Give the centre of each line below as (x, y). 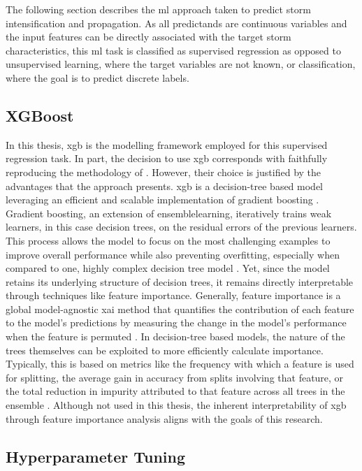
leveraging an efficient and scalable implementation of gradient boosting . (162, 200)
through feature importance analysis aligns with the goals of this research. (164, 418)
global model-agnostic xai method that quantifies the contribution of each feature (180, 309)
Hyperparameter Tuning (96, 456)
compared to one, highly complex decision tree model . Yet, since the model (168, 268)
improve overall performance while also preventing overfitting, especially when (173, 254)
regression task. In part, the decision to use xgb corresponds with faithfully (167, 158)
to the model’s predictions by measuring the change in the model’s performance (176, 323)
